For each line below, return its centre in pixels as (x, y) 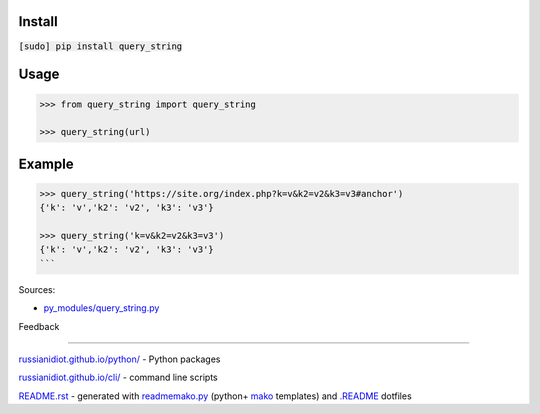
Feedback (39, 326)
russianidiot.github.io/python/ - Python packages (119, 359)
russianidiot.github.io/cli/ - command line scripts (118, 377)
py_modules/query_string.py (101, 308)
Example (46, 163)
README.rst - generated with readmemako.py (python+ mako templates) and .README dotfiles (215, 396)
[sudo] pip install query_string (100, 46)
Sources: (37, 289)
